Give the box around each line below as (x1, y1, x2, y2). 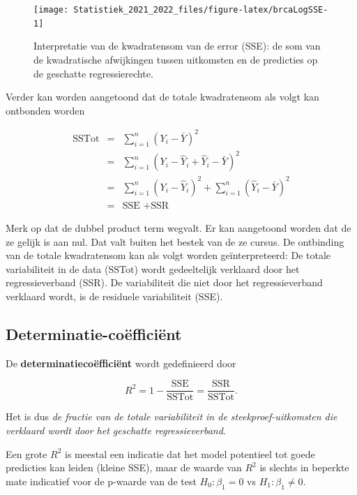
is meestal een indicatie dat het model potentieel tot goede (65, 446, 315, 461)
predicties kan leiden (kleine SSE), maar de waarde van (6, 460, 242, 475)
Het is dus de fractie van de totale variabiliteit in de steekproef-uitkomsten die (6, 409, 337, 424)
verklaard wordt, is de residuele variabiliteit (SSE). (6, 288, 223, 303)
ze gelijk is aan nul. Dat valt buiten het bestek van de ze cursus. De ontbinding (6, 234, 344, 249)
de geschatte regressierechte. (33, 66, 153, 80)
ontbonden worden (6, 103, 85, 117)
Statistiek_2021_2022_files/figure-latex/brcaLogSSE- (73, 5, 328, 15)
